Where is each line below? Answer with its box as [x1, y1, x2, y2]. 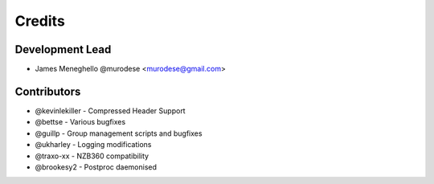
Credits [14, 12, 66, 30]
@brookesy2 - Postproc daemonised [35, 162, 157, 172]
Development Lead [14, 43, 112, 56]
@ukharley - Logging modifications [35, 140, 152, 149]
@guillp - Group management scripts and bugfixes [35, 129, 203, 138]
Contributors [14, 84, 81, 98]
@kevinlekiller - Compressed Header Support [35, 105, 186, 116]
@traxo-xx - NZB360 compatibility [35, 151, 149, 161]
